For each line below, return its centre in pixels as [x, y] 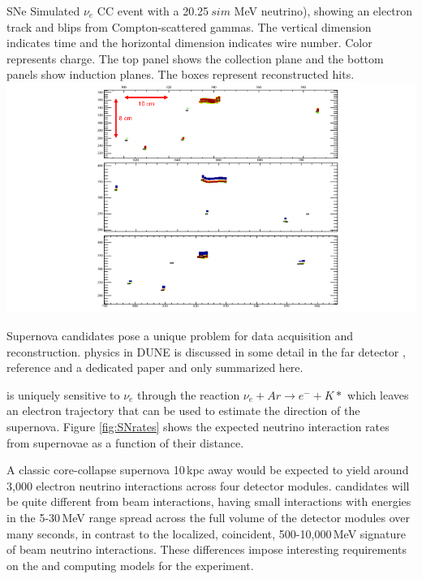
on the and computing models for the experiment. [130, 565]
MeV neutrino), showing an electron [323, 11]
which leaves [378, 394]
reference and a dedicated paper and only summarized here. [155, 367]
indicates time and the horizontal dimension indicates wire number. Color [189, 43]
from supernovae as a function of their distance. [125, 442]
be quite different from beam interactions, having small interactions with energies [209, 501]
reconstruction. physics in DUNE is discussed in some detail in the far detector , [206, 351]
